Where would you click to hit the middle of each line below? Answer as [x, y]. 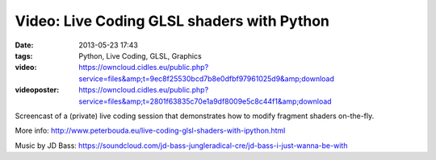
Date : [24, 45]
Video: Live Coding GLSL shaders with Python [172, 21]
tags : [24, 55]
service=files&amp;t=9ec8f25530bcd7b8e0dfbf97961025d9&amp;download [207, 78]
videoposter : [37, 90]
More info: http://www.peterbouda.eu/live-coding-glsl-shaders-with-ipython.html [150, 131]
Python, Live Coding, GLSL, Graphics [140, 55]
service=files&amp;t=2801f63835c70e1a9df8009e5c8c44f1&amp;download [205, 101]
